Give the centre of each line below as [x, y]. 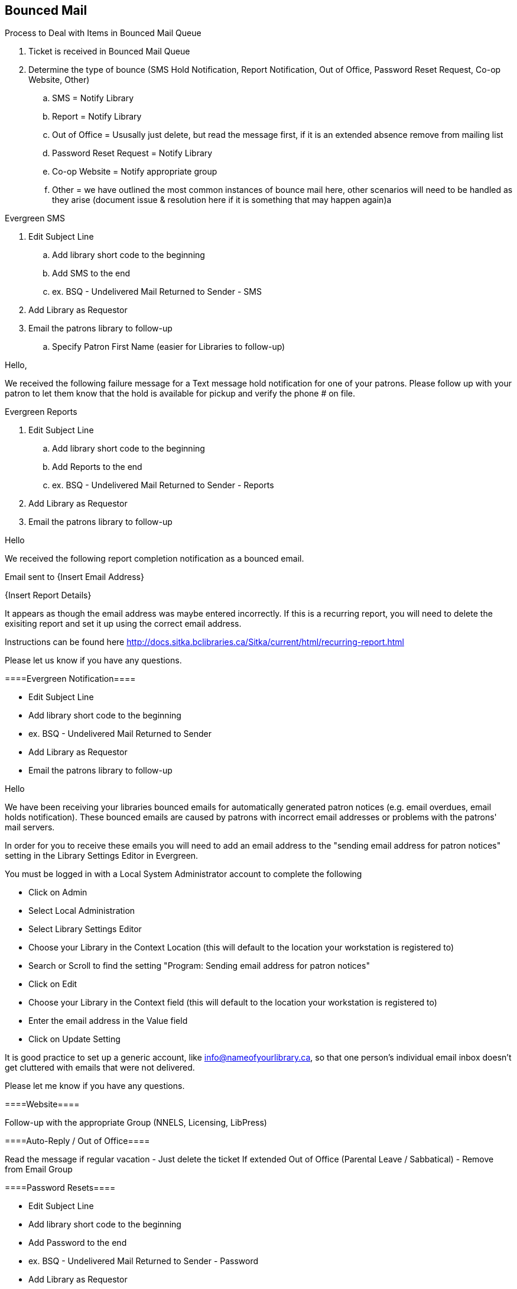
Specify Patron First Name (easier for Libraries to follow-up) [169, 347]
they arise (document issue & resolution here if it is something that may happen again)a [222, 200]
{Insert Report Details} [48, 595]
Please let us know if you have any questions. [93, 660]
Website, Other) [59, 80]
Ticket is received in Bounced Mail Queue [109, 51]
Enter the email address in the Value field [108, 1021]
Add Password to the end [78, 1243]
